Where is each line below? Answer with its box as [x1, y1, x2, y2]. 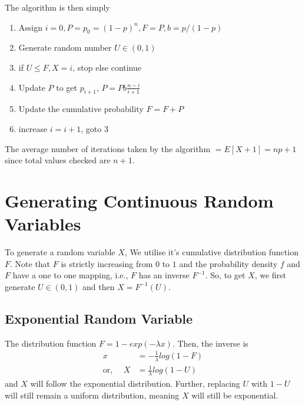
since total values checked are [5, 154, 111, 166]
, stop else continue [72, 61, 142, 73]
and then [82, 280, 115, 292]
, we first [254, 269, 287, 281]
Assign [18, 21, 43, 33]
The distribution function [5, 337, 97, 349]
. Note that [10, 257, 51, 269]
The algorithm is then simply [5, 1, 110, 13]
